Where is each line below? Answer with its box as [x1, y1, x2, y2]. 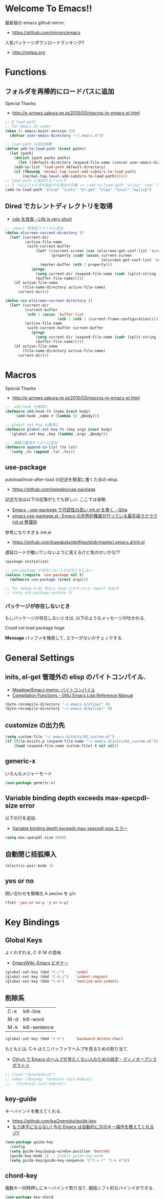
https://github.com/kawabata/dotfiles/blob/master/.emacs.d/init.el [12, 539, 145, 545]
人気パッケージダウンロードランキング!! [5, 40, 84, 45]
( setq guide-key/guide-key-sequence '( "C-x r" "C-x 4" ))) [9, 1158, 130, 1163]
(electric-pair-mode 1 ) [5, 863, 54, 868]
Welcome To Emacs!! [5, 3, 92, 14]
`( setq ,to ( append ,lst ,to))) [9, 450, 76, 454]
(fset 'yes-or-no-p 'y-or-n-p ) [5, 900, 69, 905]
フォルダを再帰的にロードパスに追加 [5, 87, 114, 95]
